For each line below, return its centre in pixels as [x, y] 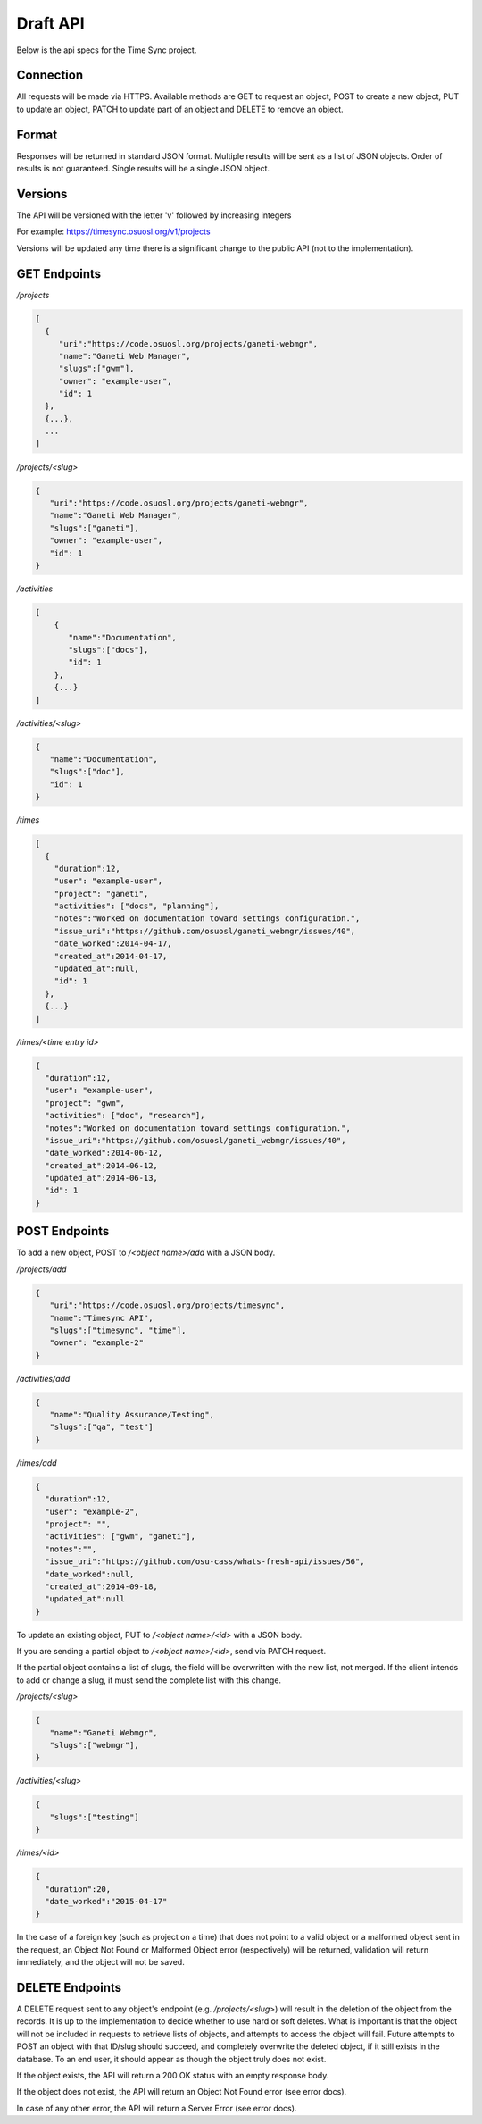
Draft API [50, 23]
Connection [50, 75]
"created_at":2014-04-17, [111, 956]
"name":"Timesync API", [101, 1318]
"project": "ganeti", [101, 894]
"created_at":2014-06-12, [101, 1165]
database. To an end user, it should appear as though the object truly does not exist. [171, 2059]
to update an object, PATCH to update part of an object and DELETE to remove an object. [180, 109]
